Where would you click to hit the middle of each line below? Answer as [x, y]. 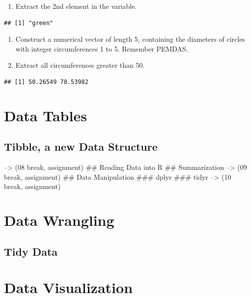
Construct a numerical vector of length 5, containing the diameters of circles [130, 39]
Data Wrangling [59, 220]
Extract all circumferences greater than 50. [80, 65]
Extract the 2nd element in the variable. [76, 6]
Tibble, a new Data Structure [81, 147]
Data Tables [45, 115]
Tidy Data [31, 251]
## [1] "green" [29, 23]
